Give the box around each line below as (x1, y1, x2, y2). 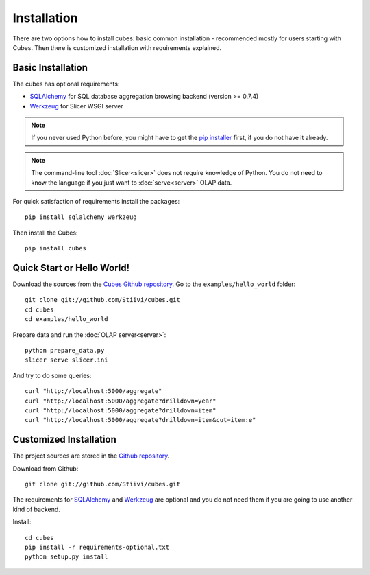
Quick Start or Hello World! (12, 261, 130, 274)
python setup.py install (25, 553, 108, 561)
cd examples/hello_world (25, 316, 108, 323)
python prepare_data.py (25, 347, 105, 354)
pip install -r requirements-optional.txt (25, 543, 170, 551)
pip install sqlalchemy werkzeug (25, 213, 137, 221)
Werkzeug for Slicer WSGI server (29, 102, 123, 110)
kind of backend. (12, 505, 61, 513)
